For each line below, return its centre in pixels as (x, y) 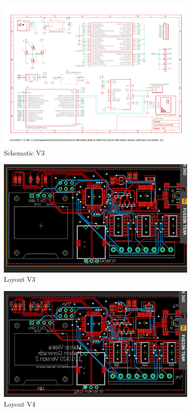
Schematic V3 (24, 152)
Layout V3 (20, 279)
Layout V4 (20, 403)
